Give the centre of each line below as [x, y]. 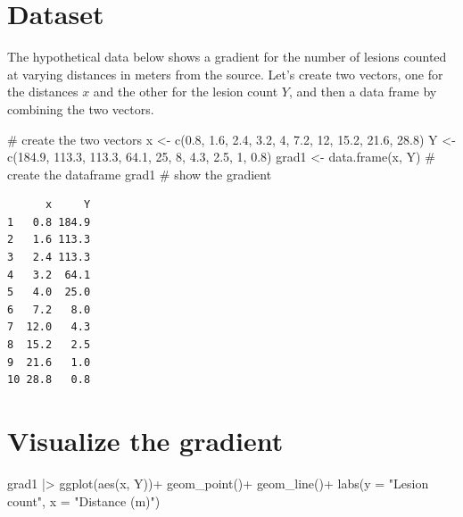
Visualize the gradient [145, 440]
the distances [43, 92]
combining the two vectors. [81, 108]
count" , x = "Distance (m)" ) [84, 500]
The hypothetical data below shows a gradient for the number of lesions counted [227, 57]
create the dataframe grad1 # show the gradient [140, 174]
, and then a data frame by [363, 92]
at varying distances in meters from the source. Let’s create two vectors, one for [225, 74]
